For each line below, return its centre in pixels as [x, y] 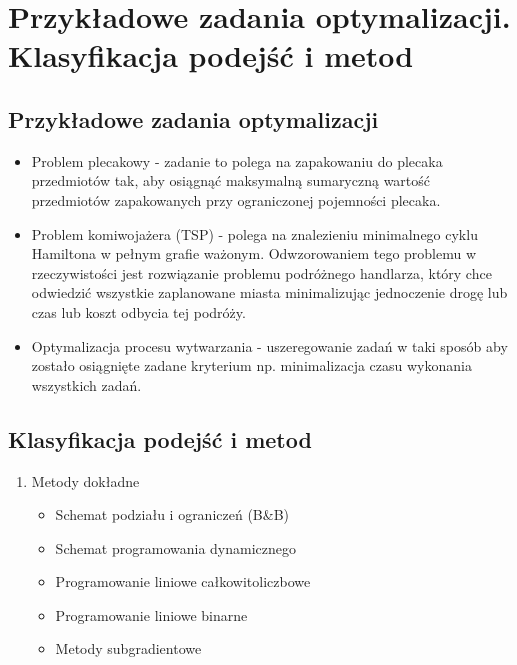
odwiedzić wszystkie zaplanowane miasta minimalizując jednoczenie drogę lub [269, 292]
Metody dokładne [85, 480]
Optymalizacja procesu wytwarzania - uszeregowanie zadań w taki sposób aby [269, 345]
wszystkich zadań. [86, 384]
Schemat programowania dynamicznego [176, 547]
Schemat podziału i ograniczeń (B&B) [172, 514]
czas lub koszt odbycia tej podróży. [138, 311]
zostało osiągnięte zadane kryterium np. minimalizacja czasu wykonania [251, 365]
